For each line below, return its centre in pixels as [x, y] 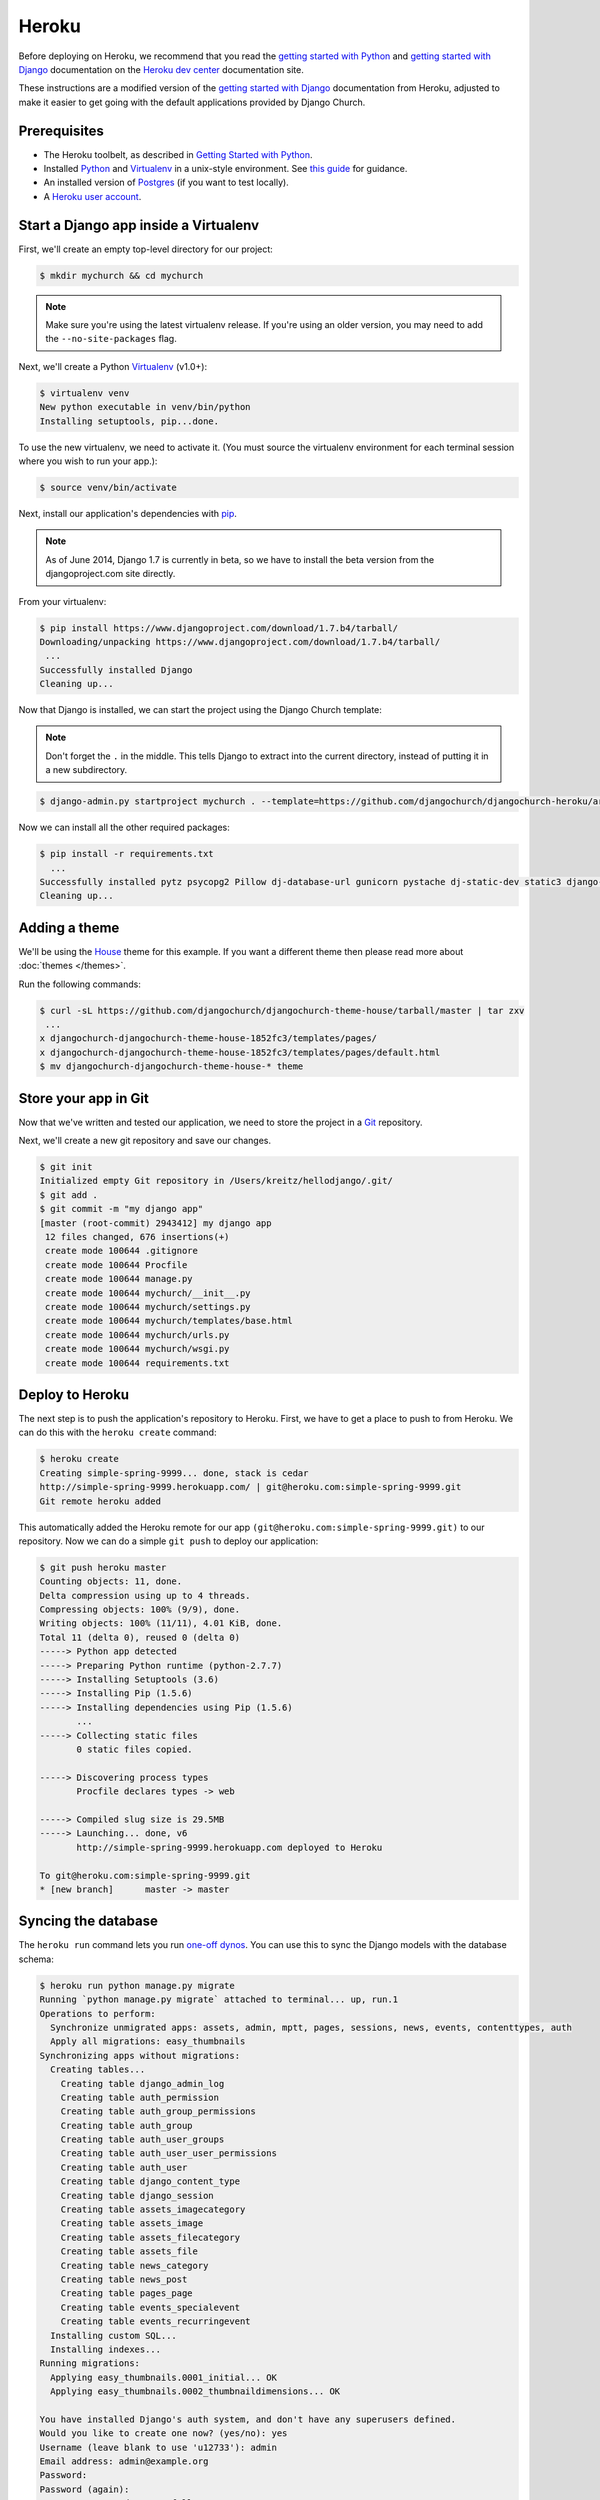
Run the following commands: [80, 984]
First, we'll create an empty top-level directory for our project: [146, 249]
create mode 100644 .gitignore [122, 1251]
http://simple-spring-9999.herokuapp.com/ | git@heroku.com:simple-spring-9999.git [250, 1487]
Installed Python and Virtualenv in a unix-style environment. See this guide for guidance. [225, 169]
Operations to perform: [98, 2013]
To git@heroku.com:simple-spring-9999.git [145, 1875]
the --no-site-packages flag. [111, 339]
